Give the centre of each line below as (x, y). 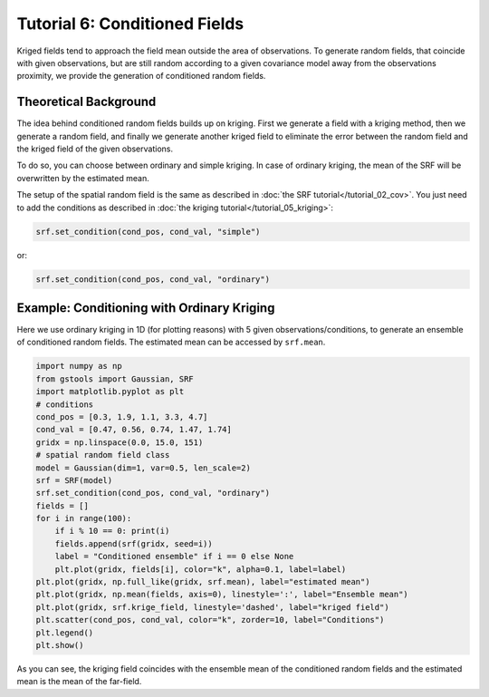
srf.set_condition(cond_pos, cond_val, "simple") (148, 232)
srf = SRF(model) (74, 480)
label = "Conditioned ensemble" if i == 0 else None (174, 557)
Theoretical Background (86, 102)
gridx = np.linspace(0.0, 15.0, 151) (120, 442)
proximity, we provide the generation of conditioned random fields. (141, 76)
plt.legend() (65, 633)
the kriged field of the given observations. (95, 149)
